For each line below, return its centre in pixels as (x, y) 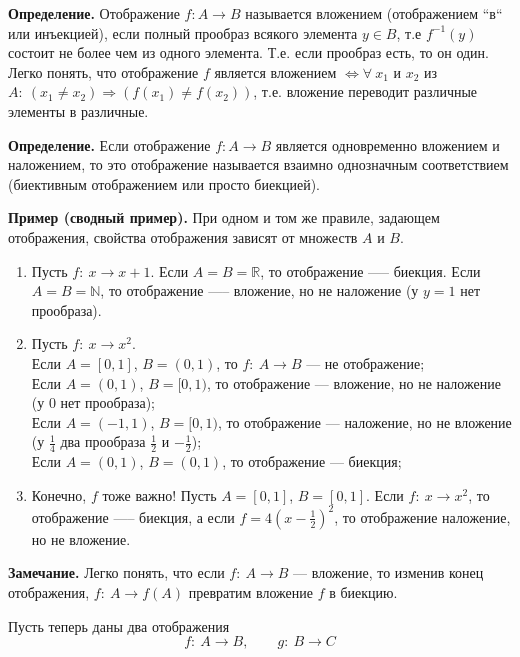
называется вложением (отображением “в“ (374, 13)
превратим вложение (250, 591)
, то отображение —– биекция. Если (370, 270)
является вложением (275, 71)
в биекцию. (363, 591)
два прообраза (103, 441)
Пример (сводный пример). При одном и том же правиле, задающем (224, 217)
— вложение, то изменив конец (388, 572)
